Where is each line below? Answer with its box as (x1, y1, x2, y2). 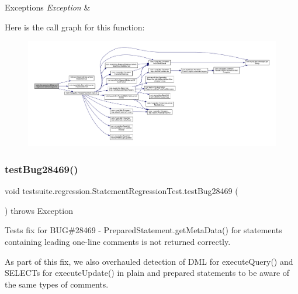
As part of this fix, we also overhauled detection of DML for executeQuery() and (5, 255, 293, 267)
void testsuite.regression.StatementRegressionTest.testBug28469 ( (5, 185, 238, 197)
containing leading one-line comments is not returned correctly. (5, 236, 231, 248)
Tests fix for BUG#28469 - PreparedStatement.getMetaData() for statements (5, 224, 282, 236)
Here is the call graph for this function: (5, 20, 145, 33)
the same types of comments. (5, 278, 109, 290)
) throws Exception (5, 204, 73, 216)
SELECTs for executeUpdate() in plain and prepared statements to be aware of (5, 267, 290, 279)
